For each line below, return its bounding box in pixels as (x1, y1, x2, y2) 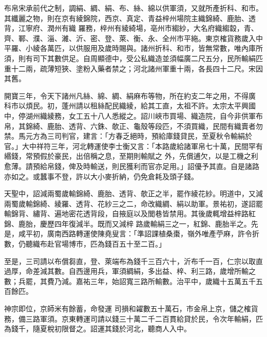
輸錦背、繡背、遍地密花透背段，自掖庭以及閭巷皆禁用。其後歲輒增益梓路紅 (4, 208, 256, 219)
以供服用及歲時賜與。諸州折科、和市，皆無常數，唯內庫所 (68, 43, 263, 53)
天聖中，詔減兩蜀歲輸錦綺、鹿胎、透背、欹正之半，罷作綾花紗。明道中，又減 (4, 188, 263, 199)
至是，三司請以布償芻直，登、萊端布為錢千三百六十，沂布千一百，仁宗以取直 (4, 255, 263, 266)
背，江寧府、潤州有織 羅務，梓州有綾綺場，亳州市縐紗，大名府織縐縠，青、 (4, 23, 258, 33)
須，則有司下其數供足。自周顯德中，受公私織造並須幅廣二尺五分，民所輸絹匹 (4, 52, 263, 63)
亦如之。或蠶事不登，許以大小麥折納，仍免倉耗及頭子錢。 (4, 171, 198, 181)
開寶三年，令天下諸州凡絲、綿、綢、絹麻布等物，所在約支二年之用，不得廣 (4, 90, 256, 101)
